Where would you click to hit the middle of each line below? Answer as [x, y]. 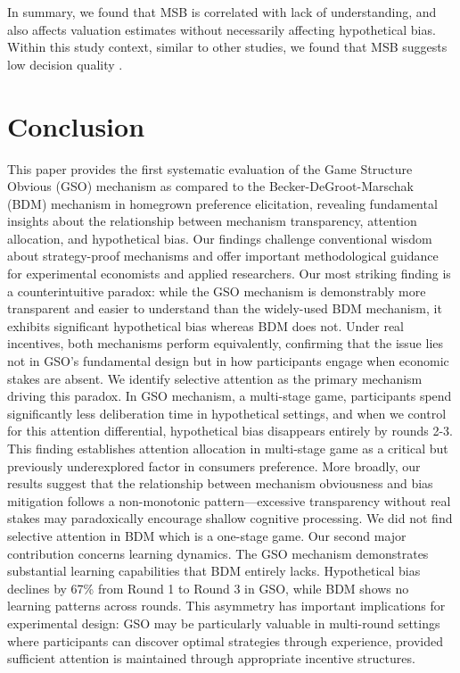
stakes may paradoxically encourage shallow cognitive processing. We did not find [230, 518]
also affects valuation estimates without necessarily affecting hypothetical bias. [222, 29]
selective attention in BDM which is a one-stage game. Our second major [207, 535]
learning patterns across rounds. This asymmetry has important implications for [226, 606]
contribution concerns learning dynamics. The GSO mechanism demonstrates [218, 553]
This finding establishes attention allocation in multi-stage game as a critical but [228, 448]
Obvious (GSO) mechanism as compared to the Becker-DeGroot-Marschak [211, 186]
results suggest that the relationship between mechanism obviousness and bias [220, 483]
